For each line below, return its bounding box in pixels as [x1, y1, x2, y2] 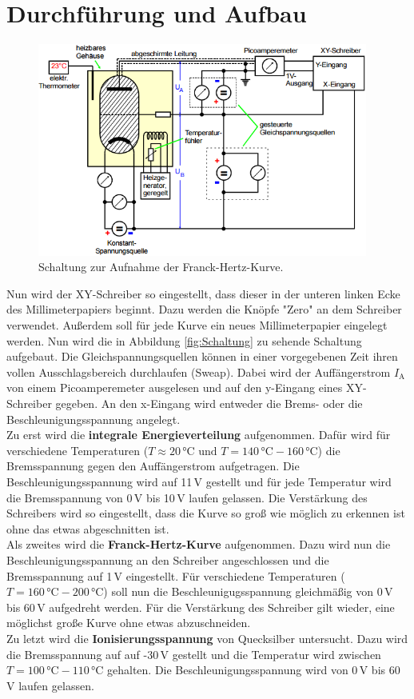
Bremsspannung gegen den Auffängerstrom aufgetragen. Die [6, 457, 300, 474]
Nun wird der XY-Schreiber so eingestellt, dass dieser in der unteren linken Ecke [6, 285, 400, 302]
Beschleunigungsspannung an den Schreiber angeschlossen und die [6, 551, 329, 568]
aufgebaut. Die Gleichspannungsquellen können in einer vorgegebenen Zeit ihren [6, 348, 398, 365]
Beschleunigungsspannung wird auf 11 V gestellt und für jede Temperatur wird [6, 473, 392, 489]
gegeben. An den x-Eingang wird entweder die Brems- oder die [55, 395, 363, 412]
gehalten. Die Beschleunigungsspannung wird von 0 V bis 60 [107, 661, 400, 678]
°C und [182, 445, 217, 457]
